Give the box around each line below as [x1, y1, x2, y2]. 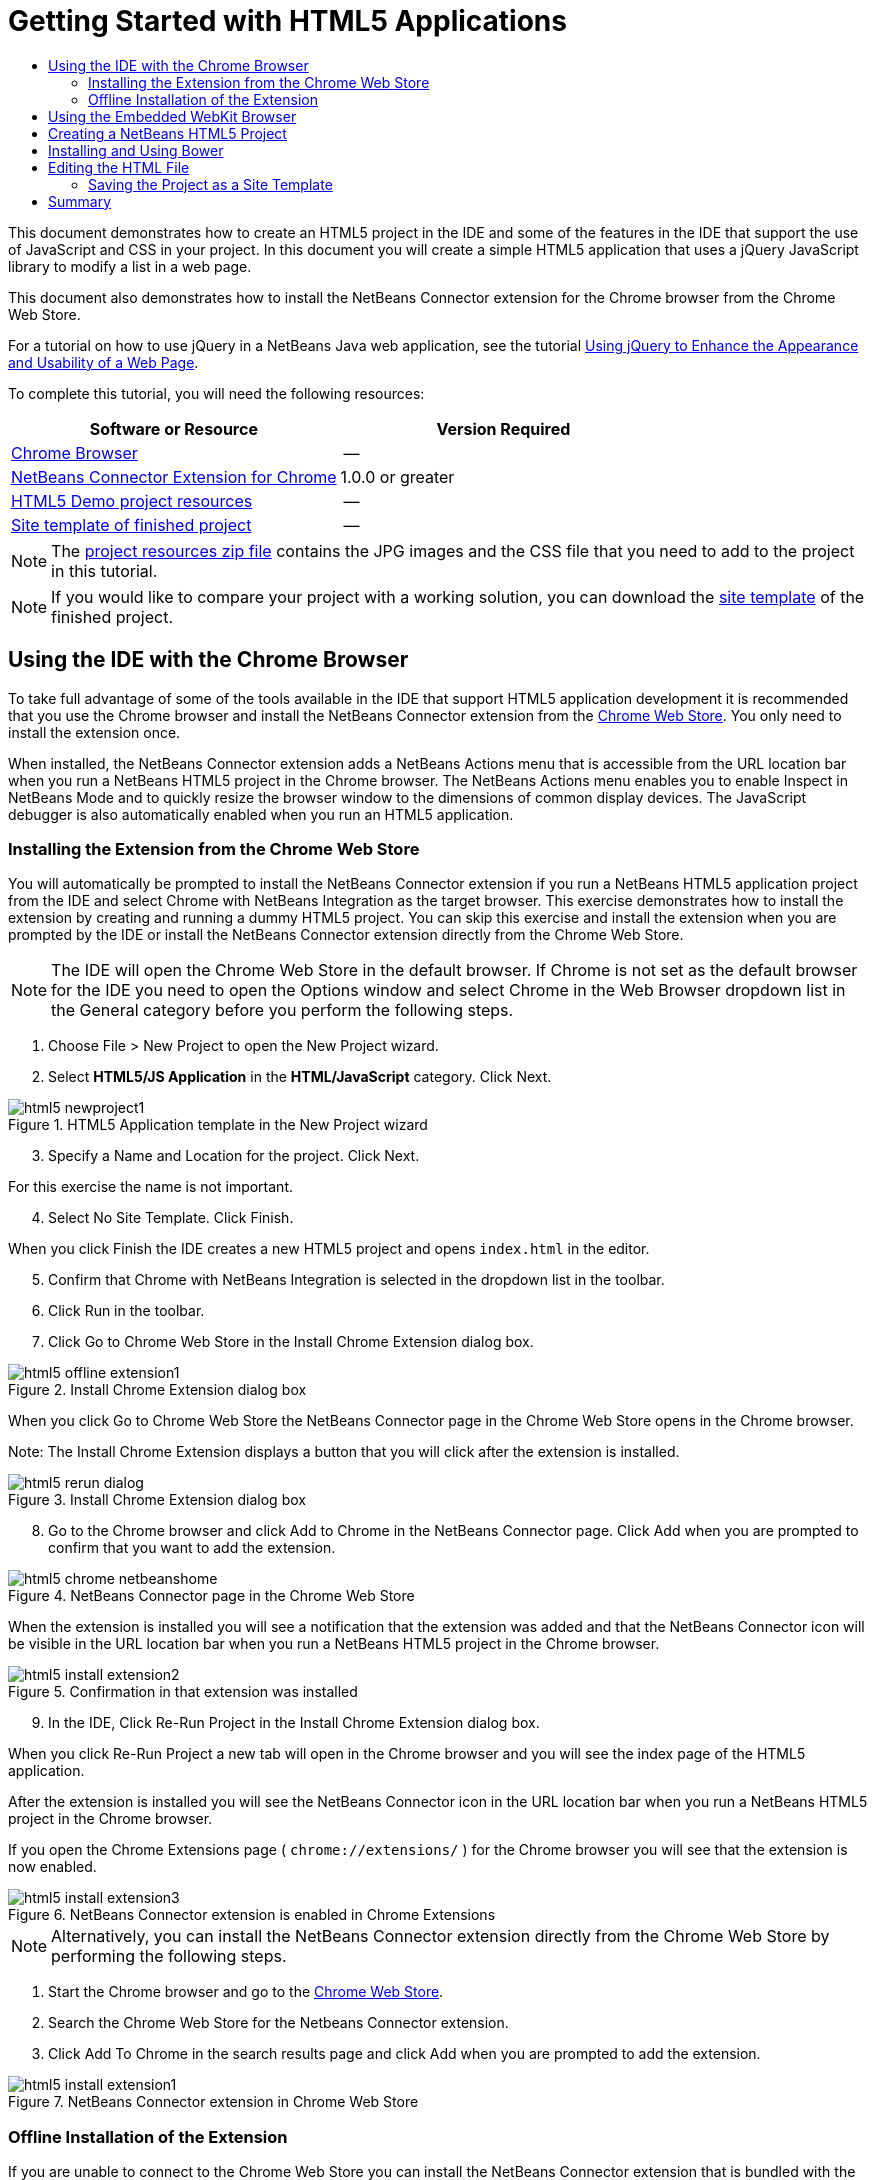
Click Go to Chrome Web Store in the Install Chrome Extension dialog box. [48, 1333, 534, 1351]
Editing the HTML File [48, 158, 190, 176]
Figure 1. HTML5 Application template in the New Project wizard [8, 1116, 428, 1134]
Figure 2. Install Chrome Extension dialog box [8, 1381, 307, 1399]
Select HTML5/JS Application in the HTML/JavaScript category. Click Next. [48, 1068, 552, 1086]
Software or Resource [89, 418, 258, 439]
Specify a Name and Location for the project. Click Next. [48, 1147, 420, 1165]
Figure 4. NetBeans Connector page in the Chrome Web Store [8, 1587, 415, 1605]
